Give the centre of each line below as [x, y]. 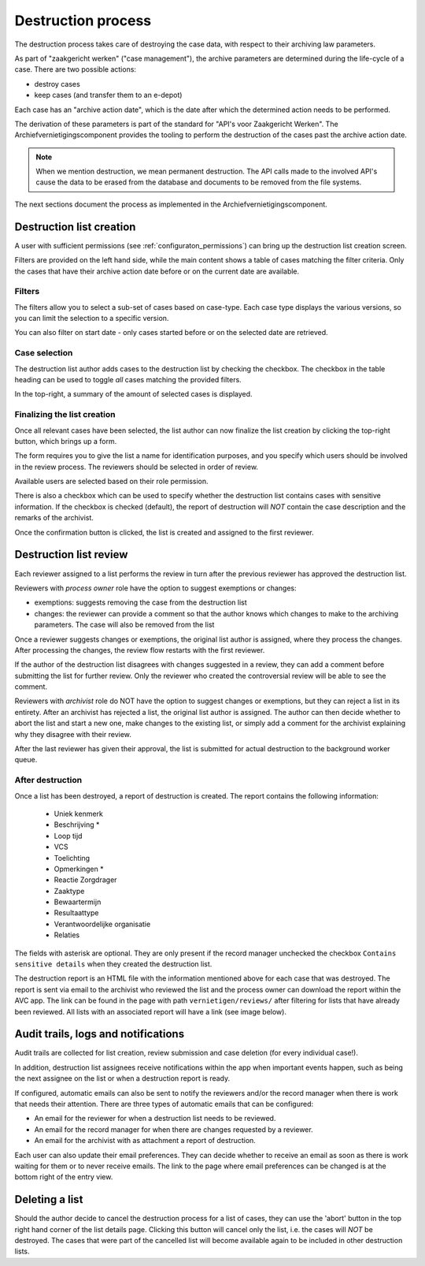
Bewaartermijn [78, 902]
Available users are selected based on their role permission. [111, 482]
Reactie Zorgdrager [85, 880]
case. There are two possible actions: [76, 69]
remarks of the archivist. [54, 518]
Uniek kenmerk [79, 814]
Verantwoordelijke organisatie [102, 924]
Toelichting [72, 858]
